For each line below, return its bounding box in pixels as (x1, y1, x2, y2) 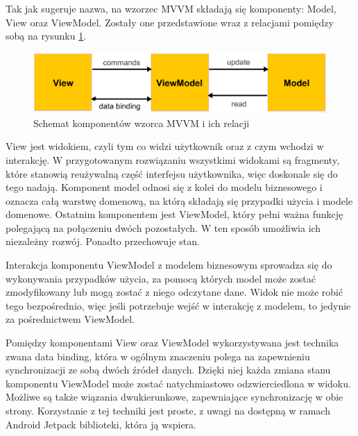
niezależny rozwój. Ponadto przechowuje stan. (6, 234, 200, 249)
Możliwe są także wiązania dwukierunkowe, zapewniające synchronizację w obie (6, 389, 343, 404)
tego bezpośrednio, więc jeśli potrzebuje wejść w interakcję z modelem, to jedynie (6, 298, 351, 312)
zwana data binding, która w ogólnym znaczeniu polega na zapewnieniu (6, 349, 310, 363)
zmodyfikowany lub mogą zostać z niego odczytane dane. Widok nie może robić (6, 285, 343, 299)
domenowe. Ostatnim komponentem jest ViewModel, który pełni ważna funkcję (6, 207, 343, 221)
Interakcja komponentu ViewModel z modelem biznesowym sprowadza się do (6, 258, 332, 272)
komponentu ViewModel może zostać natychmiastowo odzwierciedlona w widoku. (6, 376, 351, 390)
